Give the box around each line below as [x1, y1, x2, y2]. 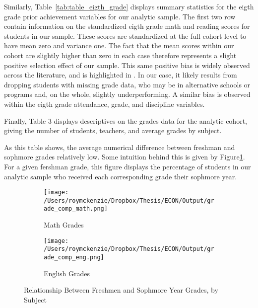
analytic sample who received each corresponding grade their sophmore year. [4, 171, 237, 181]
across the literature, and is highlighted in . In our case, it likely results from [4, 70, 237, 80]
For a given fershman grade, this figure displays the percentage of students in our [4, 161, 251, 171]
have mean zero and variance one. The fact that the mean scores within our [4, 40, 234, 51]
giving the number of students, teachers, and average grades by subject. [4, 125, 222, 136]
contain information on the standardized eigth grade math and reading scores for [4, 21, 250, 31]
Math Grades [44, 220, 84, 230]
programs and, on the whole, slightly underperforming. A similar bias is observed [4, 89, 251, 99]
